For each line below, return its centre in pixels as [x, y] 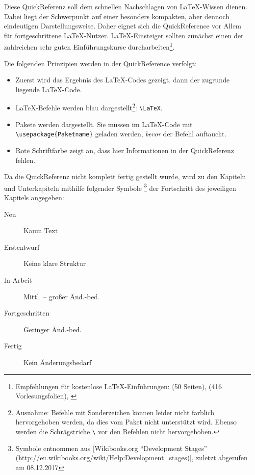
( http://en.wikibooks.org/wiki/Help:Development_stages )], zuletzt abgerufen [131, 458]
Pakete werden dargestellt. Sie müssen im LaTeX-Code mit [104, 124]
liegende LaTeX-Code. [49, 89]
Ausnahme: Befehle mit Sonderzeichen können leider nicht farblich [115, 412]
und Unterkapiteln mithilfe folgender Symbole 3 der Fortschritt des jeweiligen [120, 187]
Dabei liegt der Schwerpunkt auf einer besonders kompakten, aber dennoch [117, 16]
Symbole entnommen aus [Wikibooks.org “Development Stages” [111, 448]
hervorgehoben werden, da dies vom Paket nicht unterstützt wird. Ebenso [126, 422]
